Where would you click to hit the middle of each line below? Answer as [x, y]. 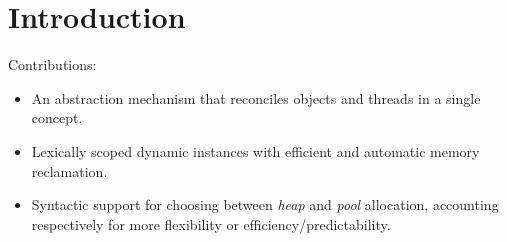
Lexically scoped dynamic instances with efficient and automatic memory [255, 150]
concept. [57, 117]
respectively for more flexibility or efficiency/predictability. [211, 223]
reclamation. [69, 170]
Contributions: [52, 64]
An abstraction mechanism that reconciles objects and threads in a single [256, 97]
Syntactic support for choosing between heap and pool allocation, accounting [265, 204]
